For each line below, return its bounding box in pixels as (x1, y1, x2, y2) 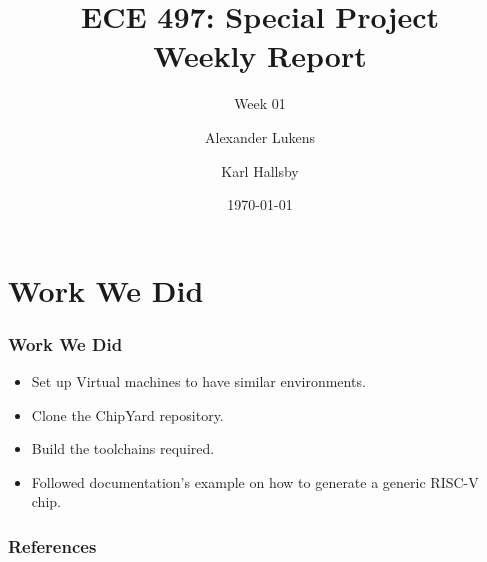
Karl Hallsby (221, 160, 299, 181)
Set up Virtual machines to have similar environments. (31, 371, 366, 392)
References (8, 533, 97, 558)
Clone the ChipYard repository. (31, 404, 224, 425)
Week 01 (234, 93, 286, 114)
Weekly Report (153, 35, 367, 76)
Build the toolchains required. (31, 438, 215, 459)
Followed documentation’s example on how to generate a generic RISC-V (31, 471, 479, 492)
